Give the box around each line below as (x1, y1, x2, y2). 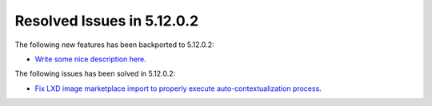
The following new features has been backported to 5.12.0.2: (14, 40, 214, 49)
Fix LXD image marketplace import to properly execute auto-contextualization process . (34, 84, 322, 93)
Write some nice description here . (34, 54, 147, 64)
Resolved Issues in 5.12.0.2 (14, 12, 199, 29)
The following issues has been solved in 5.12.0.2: (14, 69, 176, 79)
